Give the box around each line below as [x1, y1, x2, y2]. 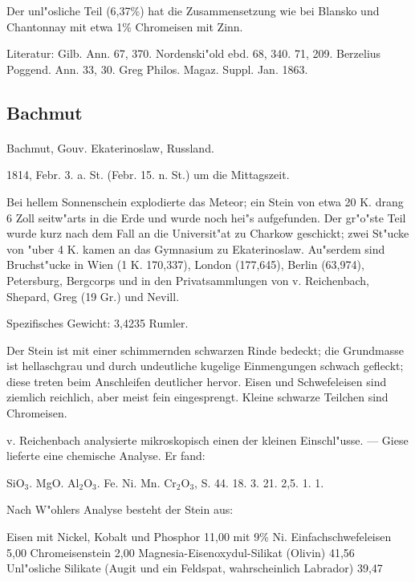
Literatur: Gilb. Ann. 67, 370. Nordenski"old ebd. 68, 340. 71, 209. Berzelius [6, 45, 381, 62]
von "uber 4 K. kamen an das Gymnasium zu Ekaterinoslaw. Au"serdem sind [6, 240, 385, 257]
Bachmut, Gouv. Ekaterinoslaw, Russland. [6, 139, 214, 156]
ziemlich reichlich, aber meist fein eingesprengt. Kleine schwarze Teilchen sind [6, 389, 389, 405]
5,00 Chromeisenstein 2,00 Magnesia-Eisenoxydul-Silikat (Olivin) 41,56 [6, 543, 355, 560]
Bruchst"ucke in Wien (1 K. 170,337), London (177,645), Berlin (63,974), [6, 256, 364, 273]
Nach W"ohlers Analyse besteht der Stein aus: [6, 501, 234, 518]
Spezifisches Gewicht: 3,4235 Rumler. [6, 315, 189, 332]
